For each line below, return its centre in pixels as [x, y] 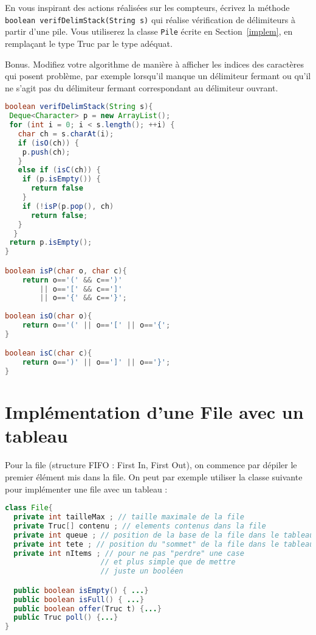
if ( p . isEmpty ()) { [61, 179]
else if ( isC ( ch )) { [59, 170]
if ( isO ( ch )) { [48, 143]
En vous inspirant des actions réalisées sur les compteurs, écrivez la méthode [147, 7]
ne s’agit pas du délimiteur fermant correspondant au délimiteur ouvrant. [142, 87]
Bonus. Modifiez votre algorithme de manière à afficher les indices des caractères [154, 64]
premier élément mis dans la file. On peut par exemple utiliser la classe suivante [154, 477]
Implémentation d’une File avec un [154, 412]
